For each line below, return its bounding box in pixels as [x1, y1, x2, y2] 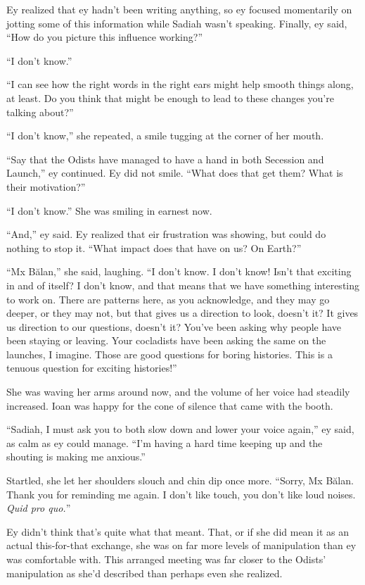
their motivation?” [6, 179, 86, 194]
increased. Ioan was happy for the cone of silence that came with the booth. [6, 398, 333, 413]
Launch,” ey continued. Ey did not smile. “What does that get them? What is [6, 165, 343, 180]
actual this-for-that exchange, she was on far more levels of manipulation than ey [6, 538, 357, 553]
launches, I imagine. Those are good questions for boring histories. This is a [6, 346, 333, 361]
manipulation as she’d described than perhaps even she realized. [6, 565, 283, 580]
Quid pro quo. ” [6, 501, 71, 515]
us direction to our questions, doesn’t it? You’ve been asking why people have [6, 319, 342, 334]
